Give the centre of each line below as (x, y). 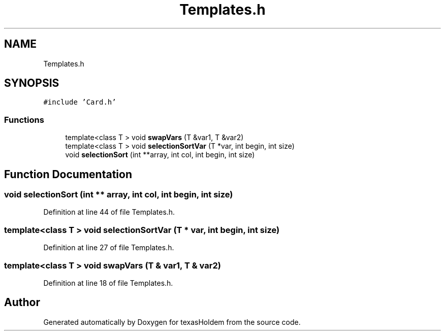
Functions (24, 120)
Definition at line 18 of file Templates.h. (108, 283)
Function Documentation (68, 174)
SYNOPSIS (32, 83)
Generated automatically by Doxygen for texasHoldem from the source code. (172, 322)
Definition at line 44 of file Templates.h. (109, 212)
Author (22, 303)
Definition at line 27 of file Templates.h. (109, 248)
